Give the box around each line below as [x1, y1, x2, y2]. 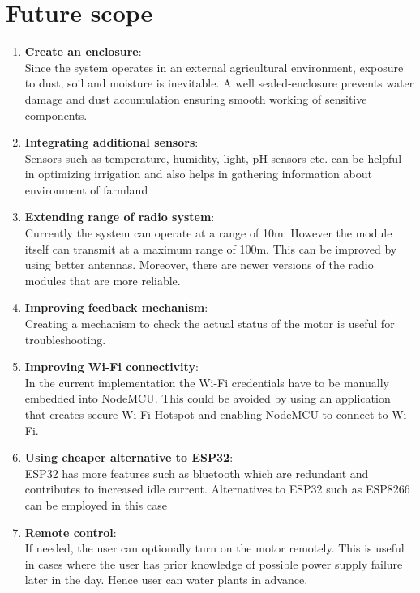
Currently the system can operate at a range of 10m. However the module [24, 224, 392, 241]
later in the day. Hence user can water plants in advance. [24, 571, 308, 588]
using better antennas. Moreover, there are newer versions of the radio [24, 256, 374, 273]
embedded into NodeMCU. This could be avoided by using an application [24, 390, 391, 407]
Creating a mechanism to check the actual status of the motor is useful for [24, 315, 395, 332]
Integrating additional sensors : [24, 134, 199, 151]
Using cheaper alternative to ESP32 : [24, 449, 234, 466]
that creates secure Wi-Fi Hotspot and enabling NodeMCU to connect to [24, 406, 388, 422]
